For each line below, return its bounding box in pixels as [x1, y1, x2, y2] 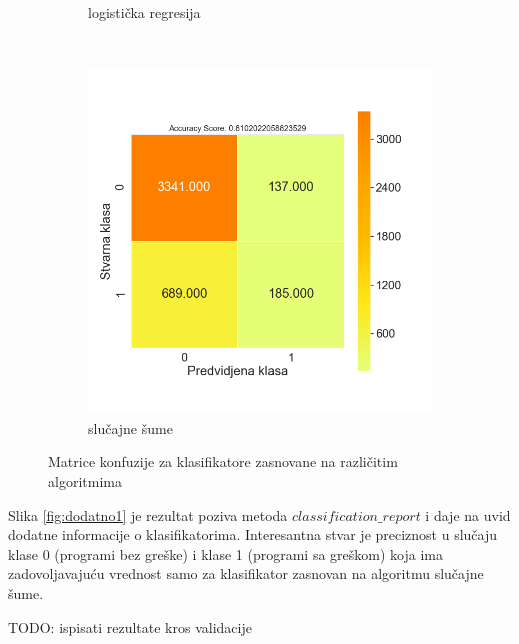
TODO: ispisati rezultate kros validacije [8, 616, 252, 637]
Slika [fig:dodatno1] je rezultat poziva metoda [8, 504, 288, 525]
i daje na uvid [425, 504, 511, 525]
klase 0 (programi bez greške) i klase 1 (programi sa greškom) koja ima [8, 543, 443, 564]
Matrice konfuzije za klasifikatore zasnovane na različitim [48, 451, 398, 472]
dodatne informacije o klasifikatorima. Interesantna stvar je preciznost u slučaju [8, 524, 498, 545]
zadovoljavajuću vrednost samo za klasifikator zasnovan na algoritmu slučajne [8, 563, 484, 584]
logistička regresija [88, 2, 201, 22]
